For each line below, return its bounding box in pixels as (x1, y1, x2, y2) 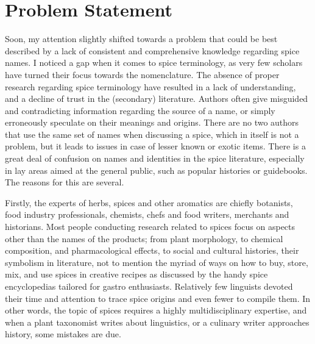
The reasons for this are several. (5, 176, 124, 188)
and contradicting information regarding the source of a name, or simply (5, 104, 275, 116)
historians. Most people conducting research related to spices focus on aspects (5, 220, 296, 233)
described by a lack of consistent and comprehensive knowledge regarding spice (5, 44, 300, 57)
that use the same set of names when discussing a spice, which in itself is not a (5, 127, 299, 140)
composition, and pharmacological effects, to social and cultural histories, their (5, 244, 299, 257)
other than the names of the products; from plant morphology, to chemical (5, 232, 283, 245)
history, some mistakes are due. (5, 328, 121, 340)
